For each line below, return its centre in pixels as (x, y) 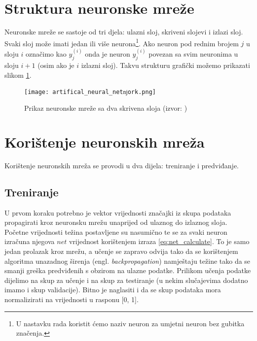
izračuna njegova (30, 241)
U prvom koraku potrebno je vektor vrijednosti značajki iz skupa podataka (118, 212)
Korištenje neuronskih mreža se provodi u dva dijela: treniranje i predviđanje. (122, 165)
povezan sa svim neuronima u (193, 54)
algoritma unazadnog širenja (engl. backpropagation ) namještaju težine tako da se (128, 261)
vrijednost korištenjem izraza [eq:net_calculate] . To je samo (159, 241)
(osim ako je (56, 65)
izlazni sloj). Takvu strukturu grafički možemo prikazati (165, 65)
